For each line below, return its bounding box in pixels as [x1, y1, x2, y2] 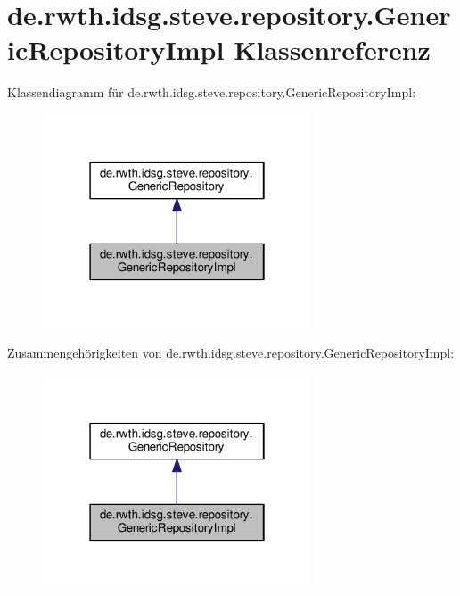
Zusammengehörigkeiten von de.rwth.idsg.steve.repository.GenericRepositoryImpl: [7, 344, 455, 362]
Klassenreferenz [234, 31, 431, 68]
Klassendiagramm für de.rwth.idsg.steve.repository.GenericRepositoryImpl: [7, 83, 416, 102]
